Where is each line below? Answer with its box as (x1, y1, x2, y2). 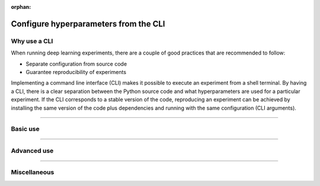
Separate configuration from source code (25, 60, 127, 68)
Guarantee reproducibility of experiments (25, 68, 127, 75)
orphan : (11, 4, 31, 10)
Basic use (11, 125, 40, 133)
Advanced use (11, 146, 54, 155)
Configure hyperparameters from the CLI (11, 18, 165, 29)
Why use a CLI (11, 37, 53, 45)
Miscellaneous (11, 168, 55, 177)
